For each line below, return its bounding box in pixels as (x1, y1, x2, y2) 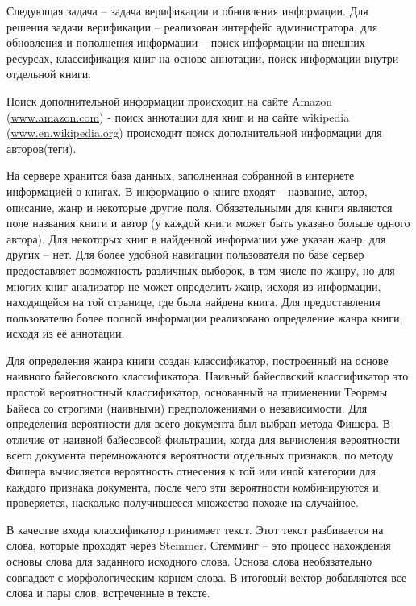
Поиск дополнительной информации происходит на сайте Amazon (6, 92, 333, 109)
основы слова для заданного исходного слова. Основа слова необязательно (6, 553, 372, 569)
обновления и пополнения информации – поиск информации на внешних (6, 34, 365, 51)
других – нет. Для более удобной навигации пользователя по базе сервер (6, 246, 364, 263)
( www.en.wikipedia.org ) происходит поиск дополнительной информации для (6, 124, 382, 141)
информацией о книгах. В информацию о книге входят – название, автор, (6, 182, 368, 199)
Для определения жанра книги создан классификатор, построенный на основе (6, 351, 389, 368)
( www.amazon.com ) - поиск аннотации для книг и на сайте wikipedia (6, 108, 350, 125)
